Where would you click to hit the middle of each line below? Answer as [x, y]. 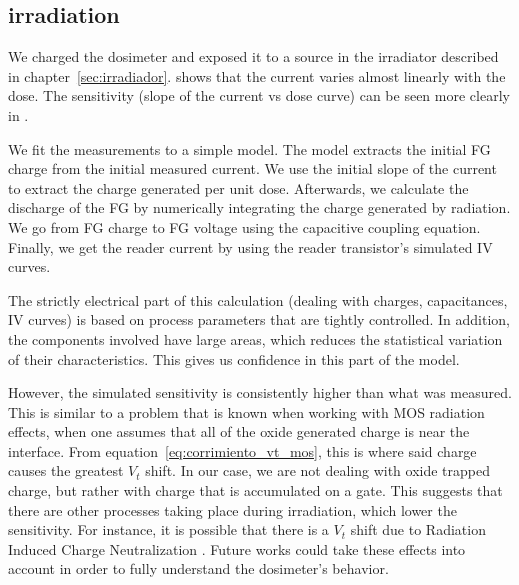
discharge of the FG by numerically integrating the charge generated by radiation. [259, 207]
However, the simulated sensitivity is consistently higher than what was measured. [260, 392]
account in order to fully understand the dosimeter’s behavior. [198, 568]
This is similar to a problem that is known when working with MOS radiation [246, 411]
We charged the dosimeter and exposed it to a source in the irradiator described [253, 56]
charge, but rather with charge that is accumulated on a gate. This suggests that [255, 490]
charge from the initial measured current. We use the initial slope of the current [252, 168]
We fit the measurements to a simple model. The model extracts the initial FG [249, 148]
